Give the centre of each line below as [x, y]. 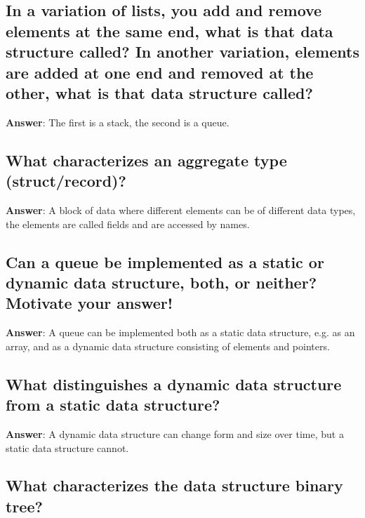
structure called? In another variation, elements [182, 52]
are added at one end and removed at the [160, 72]
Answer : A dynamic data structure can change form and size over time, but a [175, 433]
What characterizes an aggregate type [146, 160]
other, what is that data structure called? [159, 92]
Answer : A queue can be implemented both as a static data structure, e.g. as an [180, 332]
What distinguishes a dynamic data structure [174, 384]
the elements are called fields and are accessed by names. [128, 224]
